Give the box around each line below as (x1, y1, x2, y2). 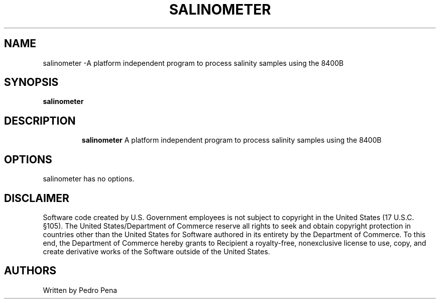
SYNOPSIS (4, 76, 59, 89)
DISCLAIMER (4, 191, 69, 205)
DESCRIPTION (4, 114, 76, 127)
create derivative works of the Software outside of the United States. (43, 247, 270, 256)
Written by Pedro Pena (43, 285, 118, 294)
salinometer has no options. (43, 174, 135, 183)
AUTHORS (4, 264, 57, 277)
